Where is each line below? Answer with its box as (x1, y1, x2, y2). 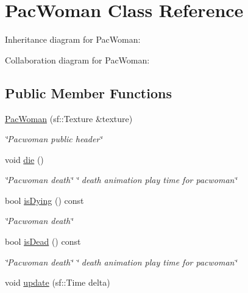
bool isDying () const (5, 194, 84, 206)
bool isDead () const (5, 235, 81, 248)
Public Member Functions (5, 83, 172, 102)
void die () (5, 153, 44, 165)
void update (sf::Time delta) (5, 276, 110, 289)
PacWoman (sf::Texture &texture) (5, 112, 133, 125)
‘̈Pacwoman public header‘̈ (5, 132, 102, 145)
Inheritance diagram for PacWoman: (5, 33, 141, 46)
